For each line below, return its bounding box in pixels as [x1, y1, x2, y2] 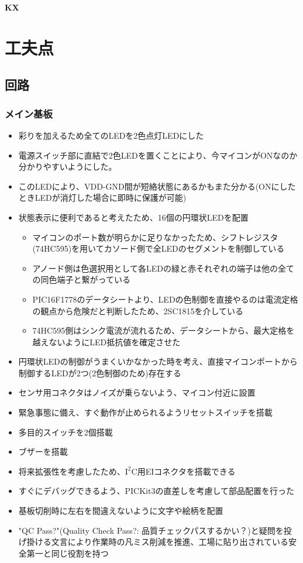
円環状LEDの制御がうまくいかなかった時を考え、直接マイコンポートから [18, 355, 298, 368]
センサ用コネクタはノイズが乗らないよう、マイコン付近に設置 [18, 386, 256, 399]
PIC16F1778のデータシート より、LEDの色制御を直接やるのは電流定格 [32, 293, 298, 305]
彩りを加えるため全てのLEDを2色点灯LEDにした [18, 129, 204, 141]
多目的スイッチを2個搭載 [18, 425, 113, 438]
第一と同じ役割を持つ [26, 547, 109, 559]
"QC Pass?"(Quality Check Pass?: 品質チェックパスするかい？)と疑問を [18, 524, 284, 536]
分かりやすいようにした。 [18, 160, 117, 173]
